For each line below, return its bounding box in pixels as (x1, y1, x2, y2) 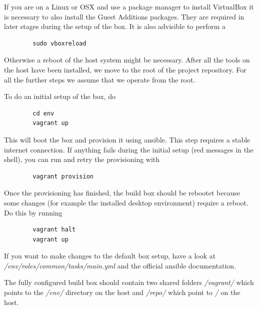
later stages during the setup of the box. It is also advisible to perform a (4, 21, 226, 31)
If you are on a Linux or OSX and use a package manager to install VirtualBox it (4, 1, 254, 11)
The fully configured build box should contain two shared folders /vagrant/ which (4, 277, 254, 287)
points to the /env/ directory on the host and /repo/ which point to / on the (4, 287, 240, 297)
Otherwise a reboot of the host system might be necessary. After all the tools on (4, 54, 250, 65)
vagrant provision (32, 172, 93, 180)
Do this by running (4, 207, 62, 217)
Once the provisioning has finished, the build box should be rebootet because (4, 187, 240, 198)
